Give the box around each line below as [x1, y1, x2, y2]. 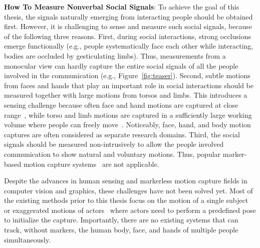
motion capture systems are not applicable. [23, 158, 159, 169]
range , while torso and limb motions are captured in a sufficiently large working [4, 109, 252, 120]
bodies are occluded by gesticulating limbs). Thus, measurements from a [4, 50, 226, 61]
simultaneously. [4, 234, 51, 244]
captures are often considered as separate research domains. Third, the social [4, 129, 240, 139]
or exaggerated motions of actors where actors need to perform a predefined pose [4, 204, 256, 215]
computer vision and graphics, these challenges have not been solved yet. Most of [4, 185, 253, 195]
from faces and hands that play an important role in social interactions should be [4, 80, 253, 90]
